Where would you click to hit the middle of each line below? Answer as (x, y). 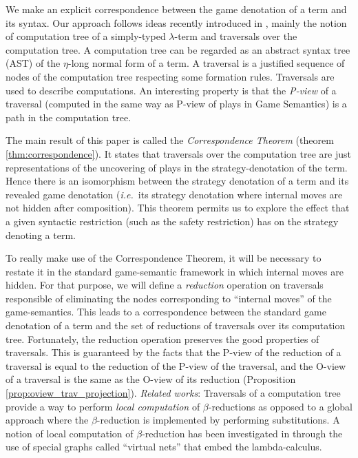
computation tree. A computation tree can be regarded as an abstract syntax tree (178, 49)
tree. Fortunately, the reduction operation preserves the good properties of (162, 339)
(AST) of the (33, 63)
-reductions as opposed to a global (280, 406)
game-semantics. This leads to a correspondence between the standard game (166, 312)
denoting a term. (41, 235)
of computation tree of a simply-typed (86, 36)
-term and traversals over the (236, 36)
